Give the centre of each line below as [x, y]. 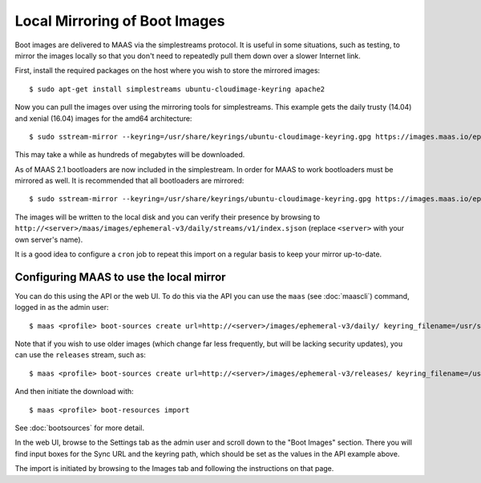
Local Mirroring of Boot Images [120, 21]
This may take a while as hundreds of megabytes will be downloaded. [130, 155]
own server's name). [49, 239]
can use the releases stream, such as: [80, 355]
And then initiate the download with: [74, 392]
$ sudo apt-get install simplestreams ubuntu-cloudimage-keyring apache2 [177, 89]
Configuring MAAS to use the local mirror [120, 277]
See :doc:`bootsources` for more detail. [79, 428]
